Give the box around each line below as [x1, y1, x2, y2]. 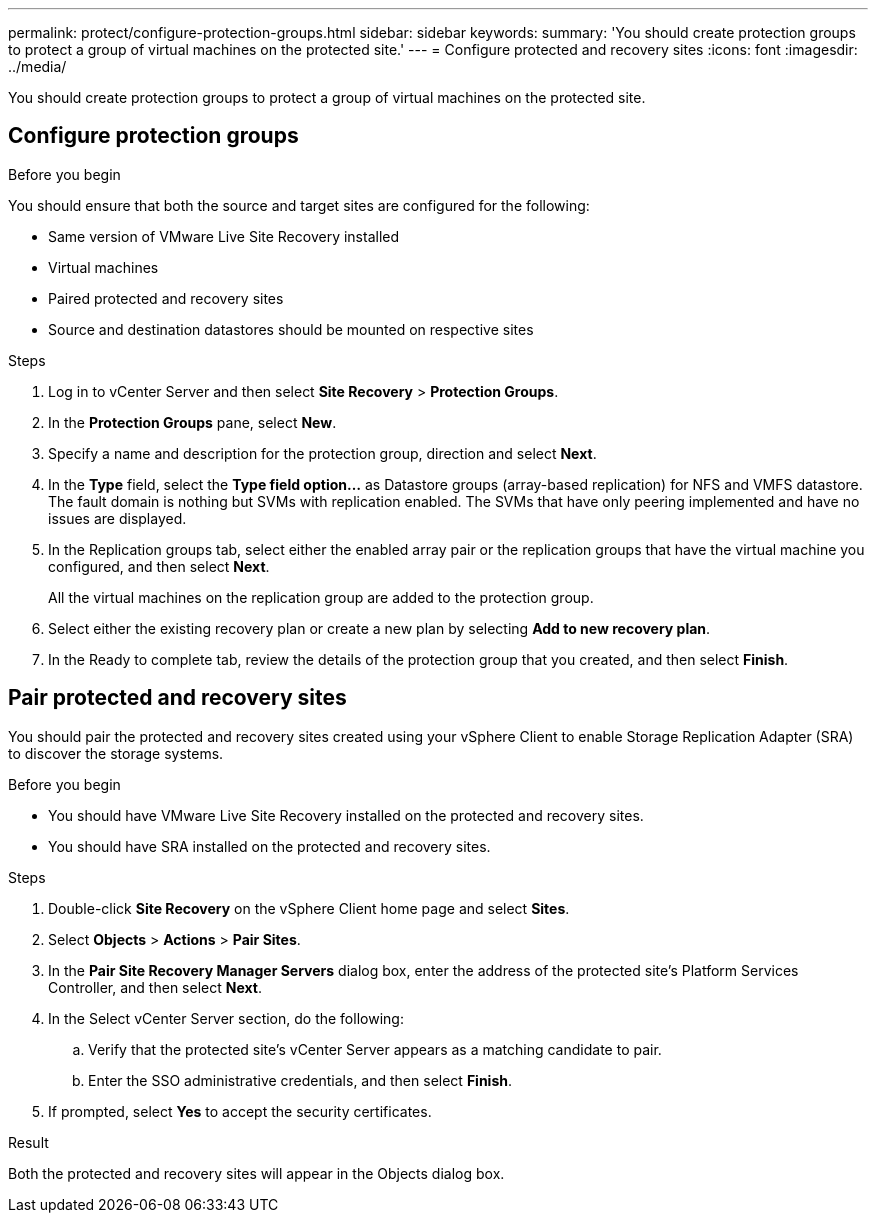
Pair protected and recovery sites [8, 685, 347, 711]
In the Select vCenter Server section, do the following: [48, 1009, 404, 1027]
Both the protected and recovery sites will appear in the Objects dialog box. [8, 1164, 505, 1182]
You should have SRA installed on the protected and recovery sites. [48, 837, 491, 855]
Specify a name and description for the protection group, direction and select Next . [48, 444, 597, 462]
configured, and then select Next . [48, 557, 270, 575]
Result [8, 1133, 49, 1151]
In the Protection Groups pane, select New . [48, 413, 337, 431]
